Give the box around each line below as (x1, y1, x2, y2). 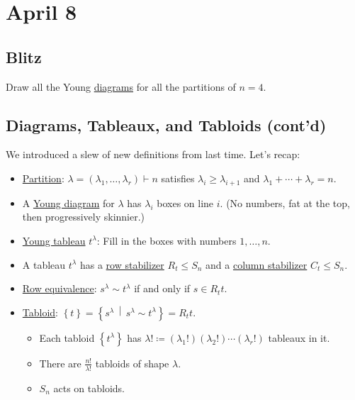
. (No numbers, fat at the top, (220, 195, 350, 210)
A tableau (22, 257, 66, 272)
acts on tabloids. (53, 380, 125, 395)
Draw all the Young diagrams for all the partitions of (6, 79, 236, 94)
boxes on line (157, 195, 214, 210)
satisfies (161, 170, 195, 185)
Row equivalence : (22, 281, 97, 296)
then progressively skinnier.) (22, 209, 145, 224)
